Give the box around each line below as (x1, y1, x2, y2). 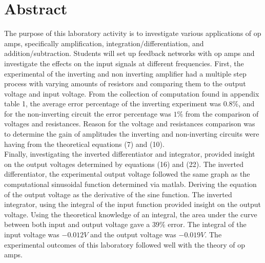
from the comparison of (185, 108, 259, 119)
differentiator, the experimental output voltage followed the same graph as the (4, 168, 250, 179)
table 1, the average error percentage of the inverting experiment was (4, 98, 221, 109)
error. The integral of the (168, 219, 247, 230)
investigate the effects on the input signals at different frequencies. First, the (4, 58, 244, 68)
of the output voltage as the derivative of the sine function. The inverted (4, 189, 232, 199)
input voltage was (4, 229, 59, 239)
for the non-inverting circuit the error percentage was (4, 108, 171, 119)
